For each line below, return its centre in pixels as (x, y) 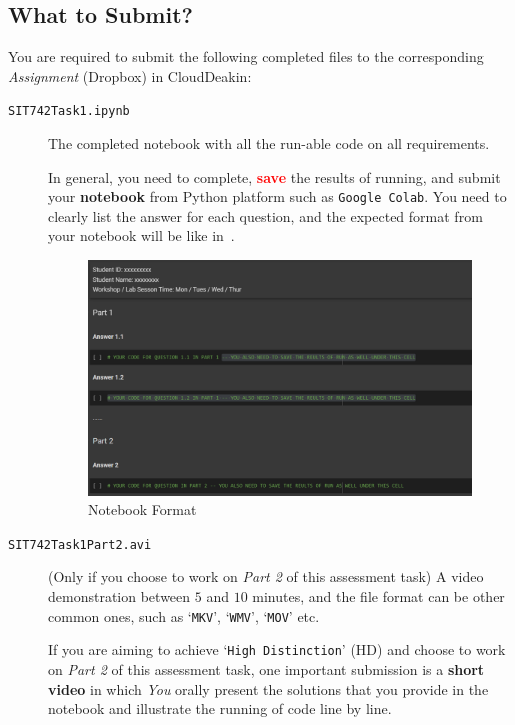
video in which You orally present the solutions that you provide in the (268, 688)
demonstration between (119, 596)
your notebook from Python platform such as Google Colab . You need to (277, 196)
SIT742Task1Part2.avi (80, 544)
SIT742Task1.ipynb (69, 111)
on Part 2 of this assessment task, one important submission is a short (266, 668)
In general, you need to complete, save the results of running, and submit (274, 176)
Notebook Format (142, 509)
